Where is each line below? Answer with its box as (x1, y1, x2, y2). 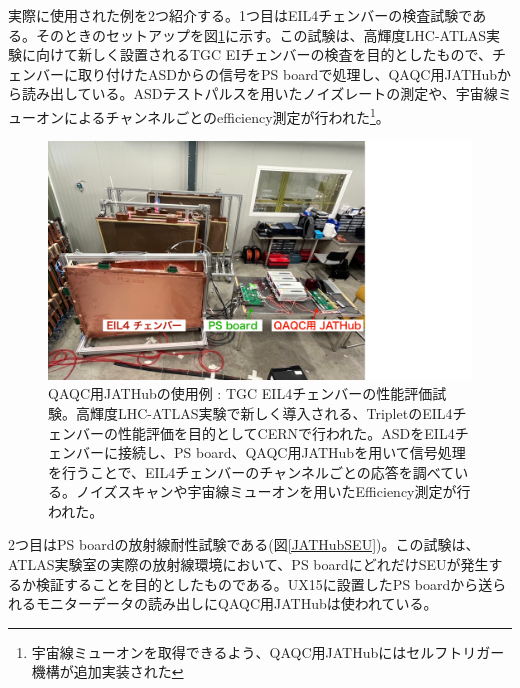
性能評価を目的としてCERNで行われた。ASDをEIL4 (117, 422, 455, 443)
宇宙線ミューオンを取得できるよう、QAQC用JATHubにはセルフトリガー (31, 641, 505, 662)
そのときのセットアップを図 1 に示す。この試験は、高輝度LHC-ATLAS (35, 24, 487, 45)
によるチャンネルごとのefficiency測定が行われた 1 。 (63, 103, 390, 127)
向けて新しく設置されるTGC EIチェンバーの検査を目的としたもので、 (35, 44, 492, 65)
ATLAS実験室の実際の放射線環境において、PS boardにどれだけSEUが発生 (8, 554, 489, 575)
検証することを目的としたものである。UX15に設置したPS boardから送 (35, 573, 493, 594)
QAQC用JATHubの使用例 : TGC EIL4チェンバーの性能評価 (48, 383, 433, 404)
